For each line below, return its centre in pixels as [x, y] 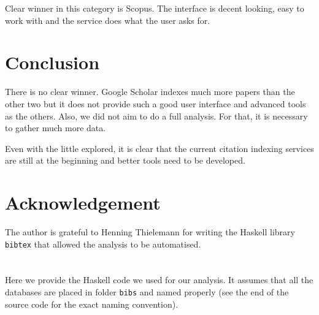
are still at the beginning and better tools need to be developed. [125, 160]
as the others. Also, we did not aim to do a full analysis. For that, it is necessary [156, 116]
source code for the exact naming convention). [92, 304]
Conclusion [52, 62]
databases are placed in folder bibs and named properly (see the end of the [147, 292]
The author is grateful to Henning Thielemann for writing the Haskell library [150, 232]
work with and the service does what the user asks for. [108, 20]
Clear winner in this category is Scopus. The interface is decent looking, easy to [155, 8]
